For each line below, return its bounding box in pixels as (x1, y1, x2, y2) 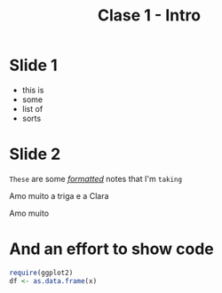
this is (21, 84, 44, 95)
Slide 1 (9, 55, 58, 75)
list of (21, 103, 44, 114)
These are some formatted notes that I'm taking (9, 173, 183, 184)
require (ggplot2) (9, 268, 74, 277)
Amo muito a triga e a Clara (9, 190, 109, 201)
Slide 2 (9, 144, 61, 164)
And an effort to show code (9, 239, 215, 259)
